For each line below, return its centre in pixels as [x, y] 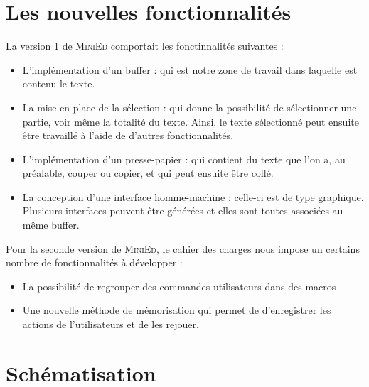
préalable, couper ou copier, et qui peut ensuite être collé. [148, 173]
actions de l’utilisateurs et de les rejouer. [111, 324]
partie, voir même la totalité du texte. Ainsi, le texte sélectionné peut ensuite [191, 121]
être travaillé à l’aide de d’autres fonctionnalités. [128, 135]
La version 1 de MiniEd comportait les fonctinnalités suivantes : [145, 46]
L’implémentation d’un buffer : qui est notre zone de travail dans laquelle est [190, 69]
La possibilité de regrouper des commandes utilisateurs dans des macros [179, 286]
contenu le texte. [59, 83]
